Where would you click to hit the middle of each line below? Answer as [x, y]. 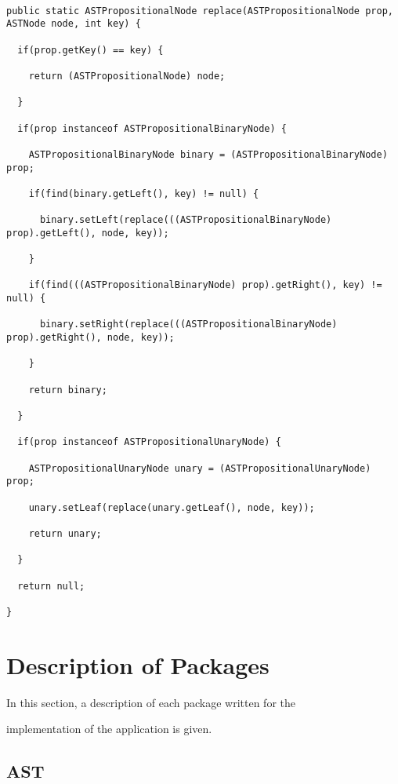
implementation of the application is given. [109, 729]
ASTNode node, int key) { [74, 24]
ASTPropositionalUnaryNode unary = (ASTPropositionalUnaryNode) [200, 468]
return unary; [65, 533]
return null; [51, 586]
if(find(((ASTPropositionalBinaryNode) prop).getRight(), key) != [205, 285]
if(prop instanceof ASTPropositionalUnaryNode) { [149, 442]
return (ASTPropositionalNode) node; [127, 76]
